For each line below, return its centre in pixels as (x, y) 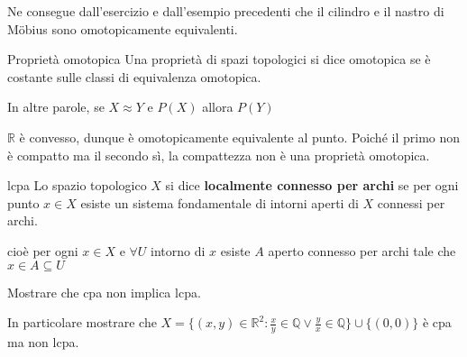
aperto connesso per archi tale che (362, 250)
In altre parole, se (56, 107)
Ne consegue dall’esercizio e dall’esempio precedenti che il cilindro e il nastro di (226, 11)
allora (218, 107)
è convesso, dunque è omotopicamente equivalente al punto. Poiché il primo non (240, 137)
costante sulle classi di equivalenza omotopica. (134, 76)
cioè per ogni (43, 250)
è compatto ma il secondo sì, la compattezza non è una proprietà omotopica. (219, 155)
